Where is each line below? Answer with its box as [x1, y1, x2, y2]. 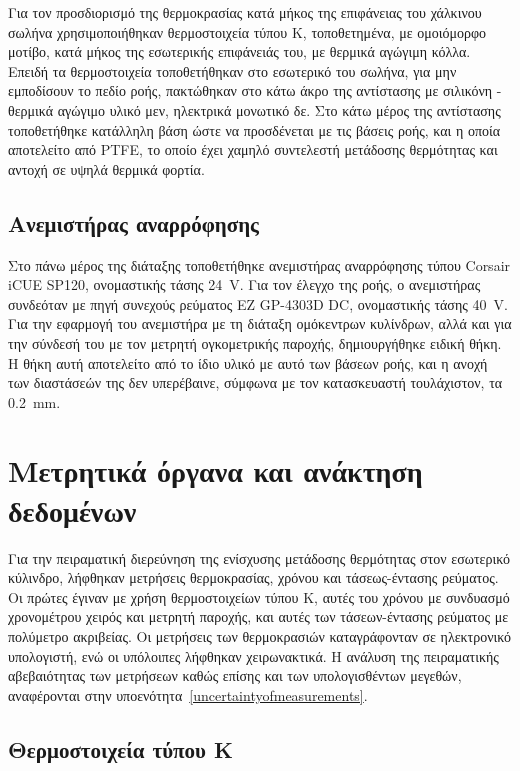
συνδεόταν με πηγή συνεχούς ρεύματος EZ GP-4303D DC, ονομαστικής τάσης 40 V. [8, 293, 508, 314]
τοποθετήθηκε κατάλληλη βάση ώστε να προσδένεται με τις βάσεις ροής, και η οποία [8, 119, 501, 140]
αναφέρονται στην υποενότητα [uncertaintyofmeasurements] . [8, 684, 368, 705]
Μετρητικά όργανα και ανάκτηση [8, 450, 423, 491]
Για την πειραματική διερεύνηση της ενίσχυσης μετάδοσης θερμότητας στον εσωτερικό [8, 547, 510, 568]
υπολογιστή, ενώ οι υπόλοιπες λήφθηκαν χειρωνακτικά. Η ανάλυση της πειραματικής [8, 645, 499, 666]
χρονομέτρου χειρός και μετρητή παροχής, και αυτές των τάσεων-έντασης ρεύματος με [8, 606, 509, 627]
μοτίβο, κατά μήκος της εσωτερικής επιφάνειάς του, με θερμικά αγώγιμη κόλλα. [8, 41, 471, 62]
